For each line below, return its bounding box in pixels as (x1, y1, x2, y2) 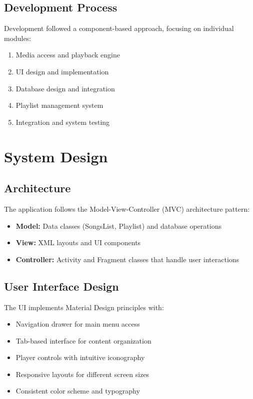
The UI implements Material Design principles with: (4, 302, 164, 312)
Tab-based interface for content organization (15, 335, 151, 346)
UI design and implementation (15, 66, 109, 76)
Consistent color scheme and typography (15, 386, 140, 396)
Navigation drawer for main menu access (15, 319, 140, 329)
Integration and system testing (15, 116, 110, 127)
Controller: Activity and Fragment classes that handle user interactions (15, 254, 239, 264)
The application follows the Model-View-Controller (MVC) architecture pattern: (4, 203, 250, 214)
